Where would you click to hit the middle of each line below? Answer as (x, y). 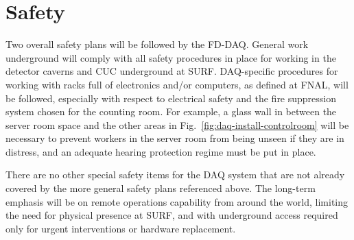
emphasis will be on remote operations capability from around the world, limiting (177, 201)
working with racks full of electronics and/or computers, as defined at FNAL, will (177, 84)
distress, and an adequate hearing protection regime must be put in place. (161, 151)
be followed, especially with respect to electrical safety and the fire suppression (171, 98)
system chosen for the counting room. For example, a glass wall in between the (171, 111)
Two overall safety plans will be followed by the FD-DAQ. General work (157, 44)
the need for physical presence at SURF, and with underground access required (172, 215)
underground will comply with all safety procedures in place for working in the (171, 57)
